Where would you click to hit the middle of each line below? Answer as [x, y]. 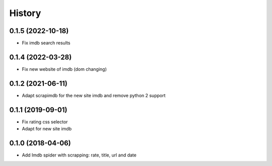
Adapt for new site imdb [47, 129]
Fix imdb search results [46, 43]
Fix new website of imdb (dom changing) [64, 69]
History [25, 13]
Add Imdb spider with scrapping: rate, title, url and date [79, 155]
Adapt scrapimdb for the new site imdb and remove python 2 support [94, 95]
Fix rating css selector [45, 122]
